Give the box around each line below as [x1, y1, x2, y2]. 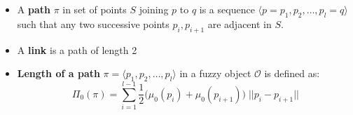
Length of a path [17, 66, 100, 81]
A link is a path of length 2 [17, 42, 137, 57]
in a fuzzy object [179, 66, 251, 81]
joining [139, 2, 169, 16]
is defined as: [264, 66, 320, 81]
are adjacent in [207, 16, 272, 31]
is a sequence [199, 2, 255, 16]
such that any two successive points [17, 16, 169, 31]
